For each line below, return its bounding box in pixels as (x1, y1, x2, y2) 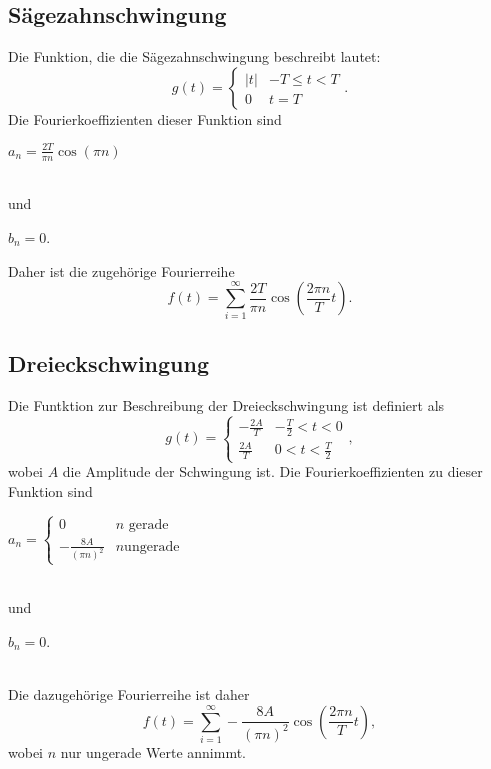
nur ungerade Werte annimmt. (60, 741, 246, 762)
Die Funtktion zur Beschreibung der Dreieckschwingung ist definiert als (8, 394, 445, 415)
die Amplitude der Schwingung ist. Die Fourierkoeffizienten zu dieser (62, 461, 483, 482)
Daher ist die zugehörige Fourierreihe (8, 260, 235, 281)
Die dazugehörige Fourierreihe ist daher (8, 684, 250, 705)
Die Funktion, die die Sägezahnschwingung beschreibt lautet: (8, 46, 381, 67)
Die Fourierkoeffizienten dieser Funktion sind (8, 108, 282, 129)
